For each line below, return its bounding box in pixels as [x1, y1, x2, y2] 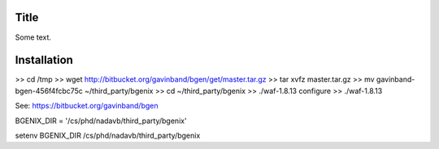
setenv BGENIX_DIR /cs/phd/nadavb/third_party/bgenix [15, 130, 201, 140]
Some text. [15, 32, 52, 42]
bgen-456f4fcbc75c [15, 86, 83, 96]
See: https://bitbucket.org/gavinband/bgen [15, 101, 159, 111]
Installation [15, 53, 73, 67]
